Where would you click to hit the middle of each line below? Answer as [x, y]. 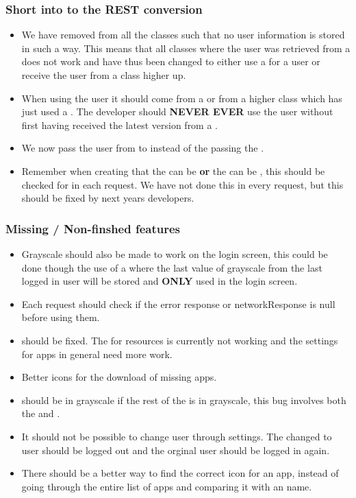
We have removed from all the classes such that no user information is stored [183, 35]
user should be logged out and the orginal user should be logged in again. [176, 450]
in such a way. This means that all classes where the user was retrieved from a [186, 48]
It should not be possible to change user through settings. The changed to [177, 436]
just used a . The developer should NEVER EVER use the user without [177, 111]
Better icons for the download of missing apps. [119, 377]
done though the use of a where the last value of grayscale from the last [172, 267]
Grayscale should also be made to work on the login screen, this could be [175, 253]
